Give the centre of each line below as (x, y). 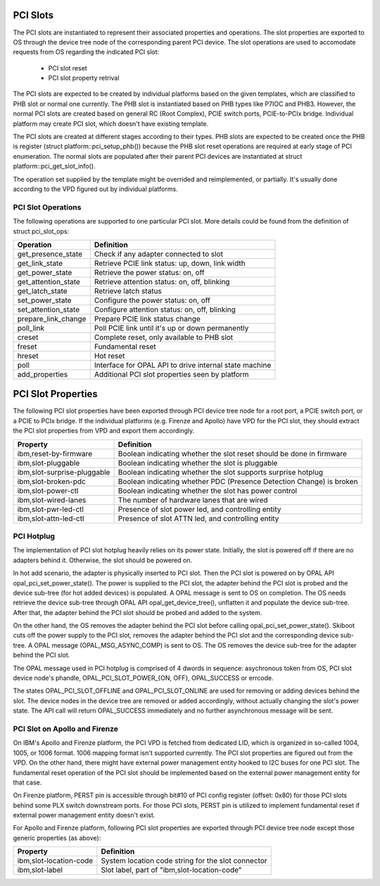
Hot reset (109, 356)
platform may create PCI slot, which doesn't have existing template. (111, 123)
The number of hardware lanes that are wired (193, 499)
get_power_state (45, 272)
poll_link (31, 328)
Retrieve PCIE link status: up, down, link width (170, 263)
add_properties (43, 374)
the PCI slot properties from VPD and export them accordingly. (104, 431)
